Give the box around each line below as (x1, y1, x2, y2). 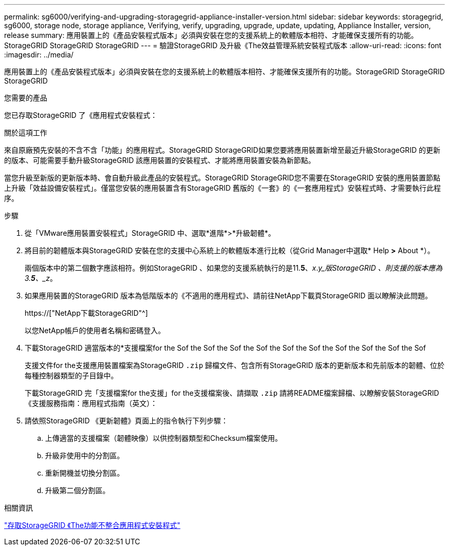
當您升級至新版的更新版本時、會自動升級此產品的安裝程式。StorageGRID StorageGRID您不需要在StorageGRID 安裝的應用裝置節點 (4, 173, 440, 182)
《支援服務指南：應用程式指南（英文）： (25, 399, 157, 408)
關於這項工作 (4, 128, 47, 137)
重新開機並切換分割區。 (45, 468, 124, 477)
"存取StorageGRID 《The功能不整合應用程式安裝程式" (4, 521, 180, 529)
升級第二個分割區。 (45, 486, 110, 495)
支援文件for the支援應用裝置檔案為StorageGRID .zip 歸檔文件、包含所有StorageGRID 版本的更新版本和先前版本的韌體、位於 (25, 361, 444, 370)
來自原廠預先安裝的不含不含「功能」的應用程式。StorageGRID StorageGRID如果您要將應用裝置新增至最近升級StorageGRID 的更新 (4, 146, 440, 154)
